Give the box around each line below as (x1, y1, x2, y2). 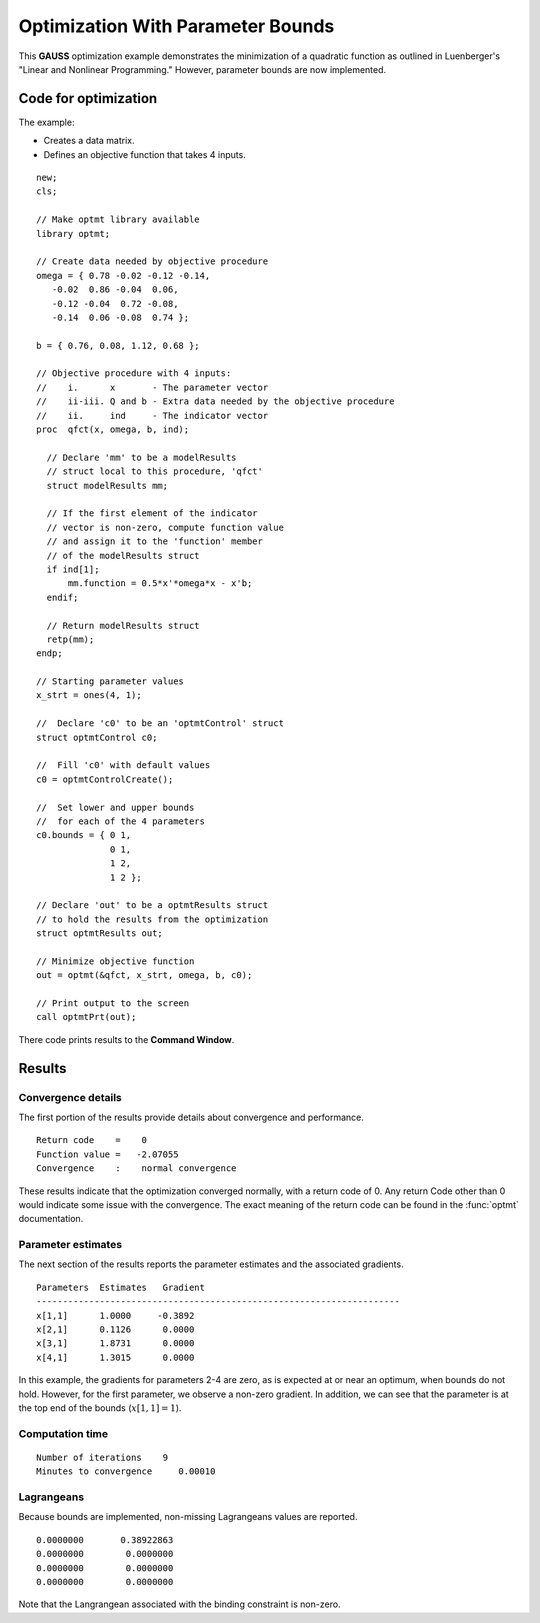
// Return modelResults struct (46, 620, 200, 631)
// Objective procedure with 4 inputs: (36, 368, 232, 379)
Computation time (18, 1426, 109, 1440)
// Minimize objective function (36, 955, 195, 967)
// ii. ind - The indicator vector (36, 410, 269, 421)
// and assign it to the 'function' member (46, 536, 264, 547)
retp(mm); (46, 633, 95, 645)
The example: (18, 116, 75, 128)
